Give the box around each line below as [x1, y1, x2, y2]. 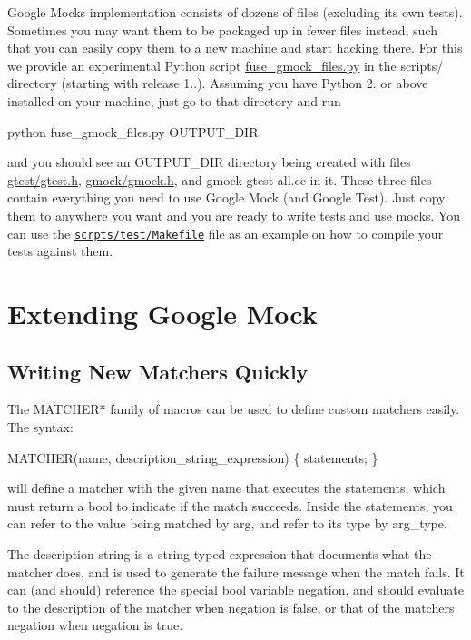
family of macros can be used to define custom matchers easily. [110, 399, 460, 418]
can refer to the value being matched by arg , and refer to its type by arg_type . [7, 514, 447, 533]
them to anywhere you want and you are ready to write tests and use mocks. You [7, 205, 460, 224]
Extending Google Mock [7, 294, 318, 331]
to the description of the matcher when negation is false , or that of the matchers [7, 597, 455, 616]
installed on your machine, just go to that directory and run [7, 91, 341, 110]
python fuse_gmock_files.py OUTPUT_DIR [7, 122, 259, 141]
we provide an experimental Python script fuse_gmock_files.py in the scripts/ [7, 55, 444, 74]
